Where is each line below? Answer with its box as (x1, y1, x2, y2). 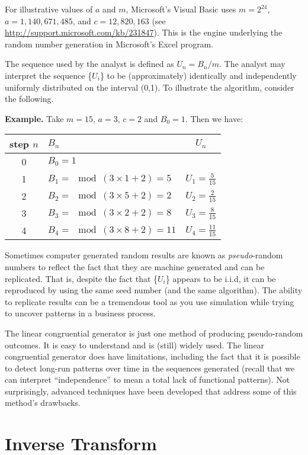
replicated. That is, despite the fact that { (5, 272, 158, 284)
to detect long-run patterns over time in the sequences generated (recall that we (5, 361, 295, 374)
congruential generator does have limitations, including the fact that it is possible (5, 350, 300, 363)
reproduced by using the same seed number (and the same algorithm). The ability (5, 284, 303, 296)
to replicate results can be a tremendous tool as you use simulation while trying (5, 295, 294, 307)
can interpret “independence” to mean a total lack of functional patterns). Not (5, 373, 290, 386)
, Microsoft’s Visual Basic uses (126, 3, 236, 15)
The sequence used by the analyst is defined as (5, 57, 174, 70)
